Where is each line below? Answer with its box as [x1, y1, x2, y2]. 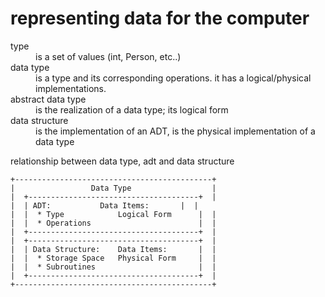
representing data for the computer [10, 7, 310, 30]
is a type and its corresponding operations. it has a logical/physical [35, 72, 312, 84]
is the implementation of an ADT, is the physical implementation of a [35, 125, 316, 137]
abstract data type [10, 93, 87, 105]
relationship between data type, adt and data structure [10, 155, 235, 167]
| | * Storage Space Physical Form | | [10, 253, 217, 263]
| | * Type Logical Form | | [10, 209, 217, 219]
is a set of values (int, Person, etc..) [35, 50, 182, 62]
